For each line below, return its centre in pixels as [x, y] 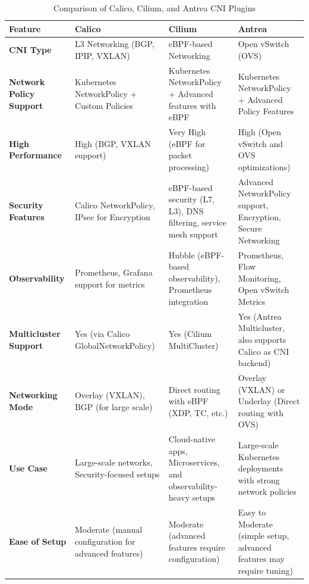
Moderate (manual [108, 530]
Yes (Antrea [260, 316]
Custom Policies [104, 105]
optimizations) [264, 166]
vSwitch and [261, 143]
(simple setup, [264, 535]
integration [188, 301]
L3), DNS [186, 210]
